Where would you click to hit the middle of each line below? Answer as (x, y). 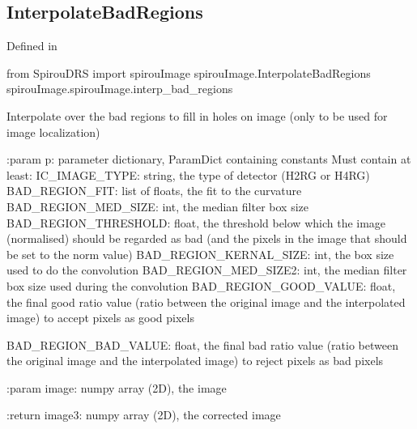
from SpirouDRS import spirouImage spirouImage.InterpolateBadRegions (189, 72)
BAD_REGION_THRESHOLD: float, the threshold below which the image (196, 222)
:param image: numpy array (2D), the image (117, 387)
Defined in (32, 46)
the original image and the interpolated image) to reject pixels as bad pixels (195, 361)
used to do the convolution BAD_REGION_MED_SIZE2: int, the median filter (207, 270)
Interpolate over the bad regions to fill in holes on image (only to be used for (197, 115)
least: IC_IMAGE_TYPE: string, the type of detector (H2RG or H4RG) (188, 174)
